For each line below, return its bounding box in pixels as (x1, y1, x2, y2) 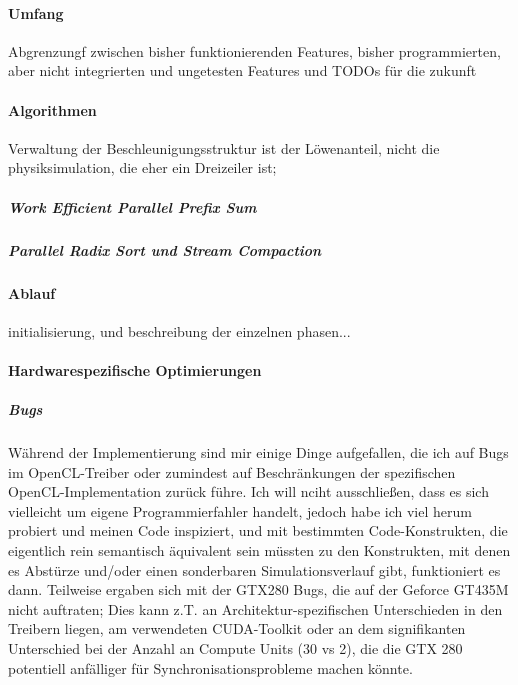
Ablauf (8, 282, 56, 303)
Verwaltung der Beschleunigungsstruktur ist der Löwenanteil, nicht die (8, 137, 440, 158)
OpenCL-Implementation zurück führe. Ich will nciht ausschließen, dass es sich (8, 481, 489, 502)
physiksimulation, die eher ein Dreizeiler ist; (8, 157, 277, 178)
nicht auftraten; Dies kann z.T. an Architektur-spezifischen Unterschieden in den (8, 598, 503, 619)
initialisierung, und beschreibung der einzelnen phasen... (8, 320, 351, 341)
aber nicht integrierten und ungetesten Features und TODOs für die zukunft (8, 60, 477, 81)
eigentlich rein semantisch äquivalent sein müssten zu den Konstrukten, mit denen (8, 540, 511, 561)
